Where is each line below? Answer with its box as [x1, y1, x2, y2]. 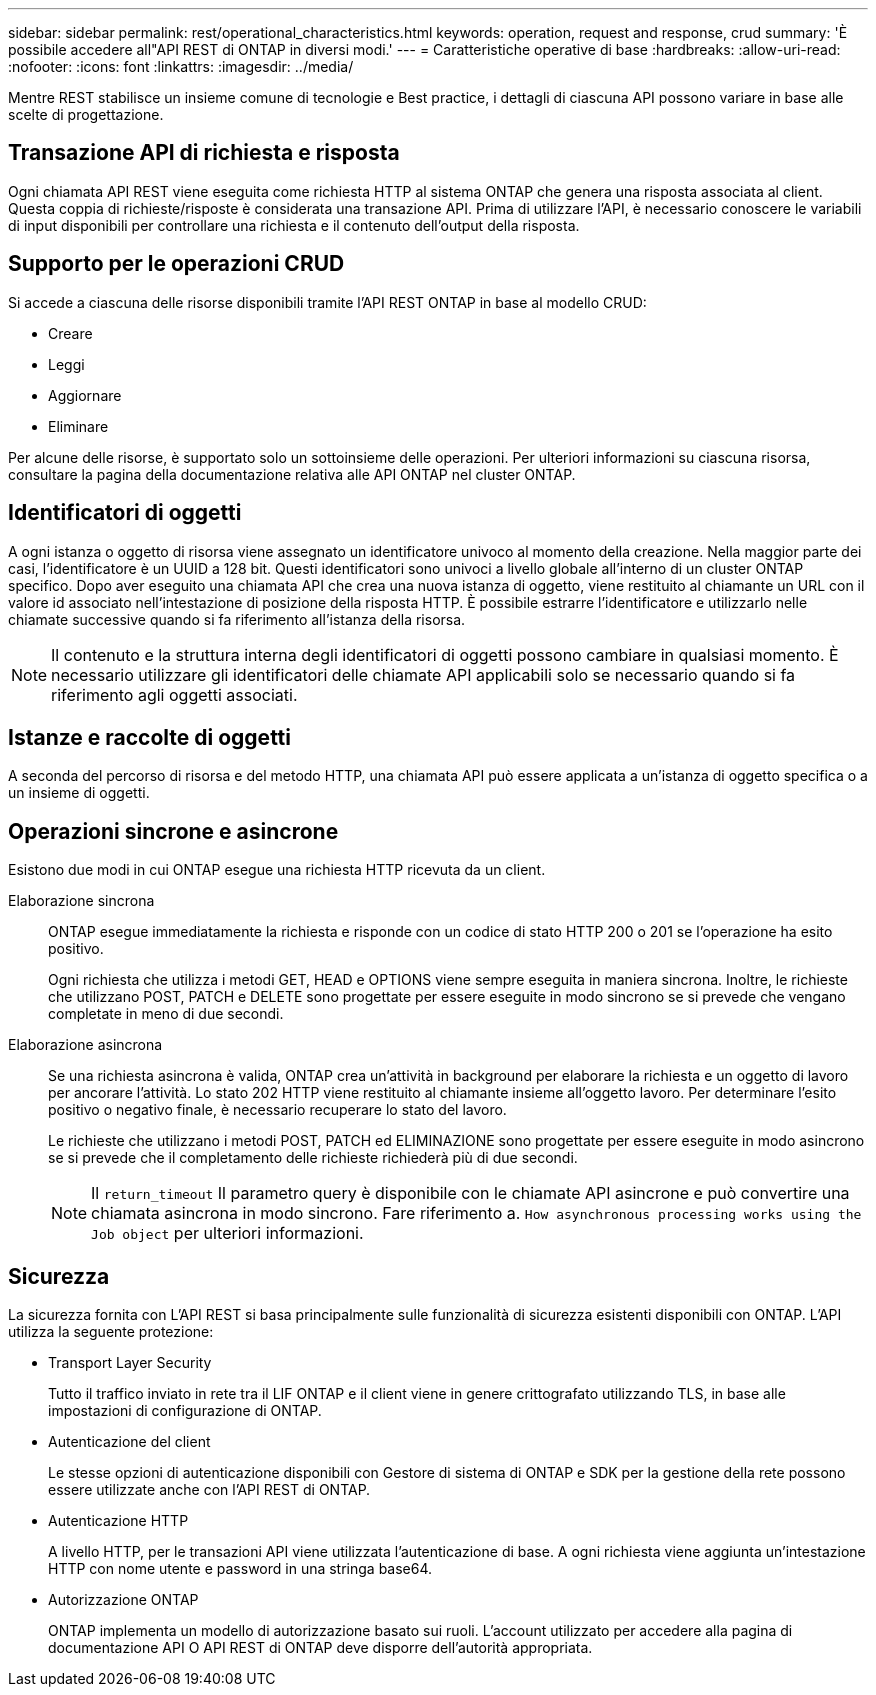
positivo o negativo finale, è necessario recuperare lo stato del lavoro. [48, 1101, 507, 1119]
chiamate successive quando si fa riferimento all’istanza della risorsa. [8, 610, 466, 628]
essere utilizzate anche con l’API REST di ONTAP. [48, 1481, 371, 1499]
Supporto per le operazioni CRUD [8, 251, 345, 277]
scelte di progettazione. [8, 106, 164, 123]
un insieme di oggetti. [8, 784, 150, 802]
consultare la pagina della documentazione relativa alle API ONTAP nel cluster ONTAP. [8, 465, 576, 483]
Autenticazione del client [48, 1433, 211, 1451]
